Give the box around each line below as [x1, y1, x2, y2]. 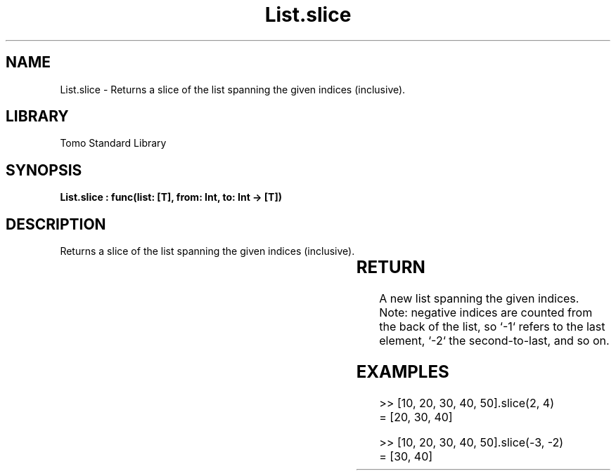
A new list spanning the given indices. [379, 291, 579, 306]
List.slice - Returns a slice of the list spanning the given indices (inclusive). [60, 83, 406, 95]
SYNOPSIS [6, 161, 82, 179]
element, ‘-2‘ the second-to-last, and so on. [379, 333, 610, 348]
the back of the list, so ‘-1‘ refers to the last [379, 319, 605, 334]
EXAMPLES [356, 361, 449, 382]
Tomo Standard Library [60, 137, 167, 150]
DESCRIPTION [6, 215, 106, 233]
